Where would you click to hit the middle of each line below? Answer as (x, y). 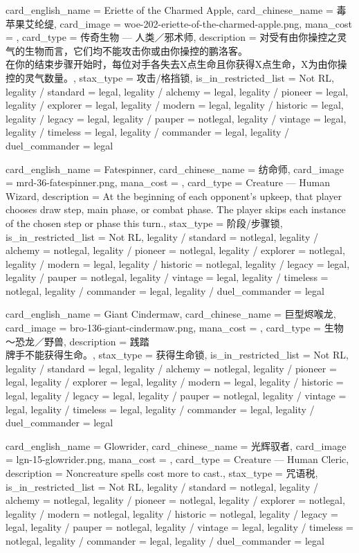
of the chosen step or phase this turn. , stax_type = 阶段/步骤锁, (144, 223)
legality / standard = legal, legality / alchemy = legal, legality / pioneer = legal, (177, 91)
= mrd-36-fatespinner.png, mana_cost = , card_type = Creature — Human (168, 182)
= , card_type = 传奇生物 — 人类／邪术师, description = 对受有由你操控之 (172, 37)
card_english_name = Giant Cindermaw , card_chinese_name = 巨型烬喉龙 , (171, 314)
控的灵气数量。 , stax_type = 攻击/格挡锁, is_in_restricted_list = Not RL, (170, 77)
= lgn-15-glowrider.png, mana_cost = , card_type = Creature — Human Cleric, (177, 459)
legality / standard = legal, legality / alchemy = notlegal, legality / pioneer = (171, 368)
